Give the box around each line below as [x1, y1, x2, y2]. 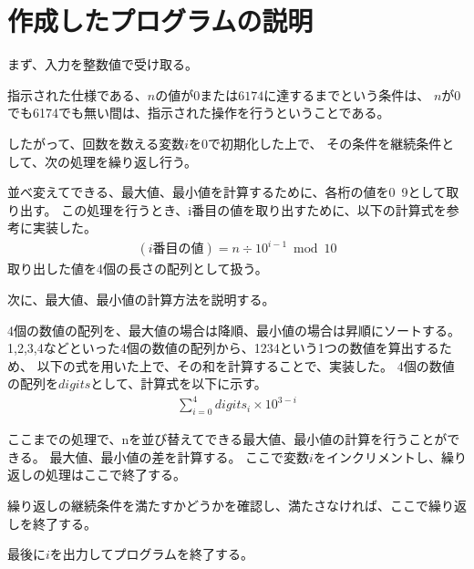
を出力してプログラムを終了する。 [49, 544, 254, 564]
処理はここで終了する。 [45, 465, 186, 484]
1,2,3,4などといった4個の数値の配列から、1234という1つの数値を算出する [7, 338, 439, 357]
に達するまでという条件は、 [263, 85, 430, 104]
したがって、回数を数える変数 [7, 133, 185, 152]
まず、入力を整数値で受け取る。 [7, 55, 199, 74]
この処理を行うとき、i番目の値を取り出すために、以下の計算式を [61, 200, 447, 219]
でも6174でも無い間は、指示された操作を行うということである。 [7, 103, 390, 122]
